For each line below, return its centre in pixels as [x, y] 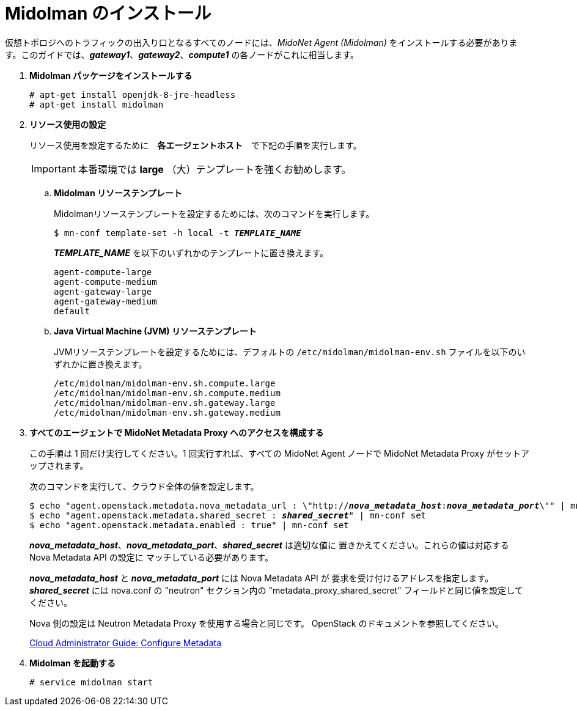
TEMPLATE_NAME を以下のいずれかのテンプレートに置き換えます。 [191, 252]
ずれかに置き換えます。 [101, 364]
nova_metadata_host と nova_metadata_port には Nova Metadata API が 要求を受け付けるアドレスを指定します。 [262, 578]
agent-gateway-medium [105, 301]
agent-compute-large [103, 272]
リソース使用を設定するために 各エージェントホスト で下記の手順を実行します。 [196, 145]
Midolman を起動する [72, 663]
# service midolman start [91, 682]
